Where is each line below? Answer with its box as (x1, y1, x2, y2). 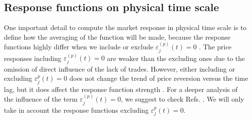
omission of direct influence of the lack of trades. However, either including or (4, 63, 235, 74)
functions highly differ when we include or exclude (4, 42, 154, 52)
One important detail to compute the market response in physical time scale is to (4, 22, 247, 32)
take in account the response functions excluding (4, 105, 149, 115)
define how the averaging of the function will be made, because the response (4, 31, 231, 42)
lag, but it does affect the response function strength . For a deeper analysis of (4, 84, 238, 94)
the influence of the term (4, 94, 78, 104)
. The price (198, 42, 232, 52)
